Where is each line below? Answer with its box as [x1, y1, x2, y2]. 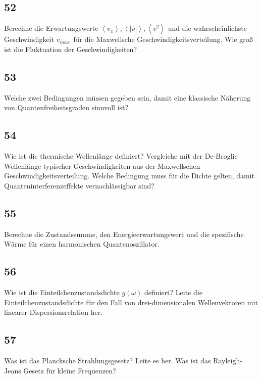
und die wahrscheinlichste [168, 23, 247, 33]
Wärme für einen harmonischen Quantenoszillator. [4, 239, 160, 249]
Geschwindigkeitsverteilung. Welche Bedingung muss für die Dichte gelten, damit [4, 170, 254, 181]
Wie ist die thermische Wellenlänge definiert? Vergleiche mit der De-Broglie [4, 150, 238, 161]
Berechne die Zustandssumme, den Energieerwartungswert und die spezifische [4, 228, 244, 239]
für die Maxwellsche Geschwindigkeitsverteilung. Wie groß [73, 34, 253, 44]
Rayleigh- [213, 355, 242, 365]
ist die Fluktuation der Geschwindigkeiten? [4, 43, 137, 54]
